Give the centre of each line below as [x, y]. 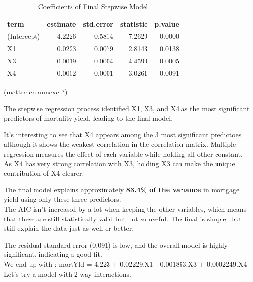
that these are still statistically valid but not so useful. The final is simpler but [123, 218]
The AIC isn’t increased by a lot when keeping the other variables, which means [125, 209]
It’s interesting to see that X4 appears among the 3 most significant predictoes [123, 134]
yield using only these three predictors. [63, 199]
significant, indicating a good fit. [53, 254]
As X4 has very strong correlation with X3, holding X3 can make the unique [120, 163]
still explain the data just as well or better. [69, 228]
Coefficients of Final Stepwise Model [93, 6]
